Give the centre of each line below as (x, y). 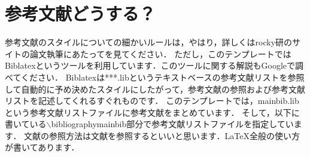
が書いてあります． (42, 147)
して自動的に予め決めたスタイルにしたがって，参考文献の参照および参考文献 (155, 89)
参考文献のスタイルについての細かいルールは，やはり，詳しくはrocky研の (149, 42)
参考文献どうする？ (80, 13)
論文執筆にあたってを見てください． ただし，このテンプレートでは (160, 53)
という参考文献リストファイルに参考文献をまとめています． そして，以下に (152, 112)
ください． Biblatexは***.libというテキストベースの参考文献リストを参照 (163, 77)
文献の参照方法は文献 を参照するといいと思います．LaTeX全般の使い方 (162, 135)
